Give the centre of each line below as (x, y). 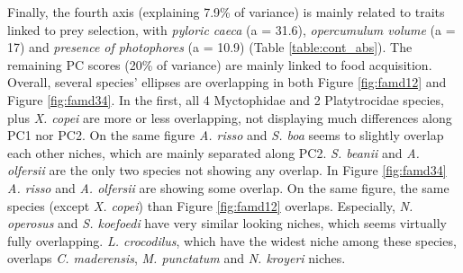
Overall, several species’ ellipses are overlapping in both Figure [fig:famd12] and (227, 82)
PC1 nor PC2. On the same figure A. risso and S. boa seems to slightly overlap (226, 135)
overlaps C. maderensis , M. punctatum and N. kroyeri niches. (177, 258)
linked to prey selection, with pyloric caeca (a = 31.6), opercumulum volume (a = (231, 29)
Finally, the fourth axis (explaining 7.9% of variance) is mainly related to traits (226, 12)
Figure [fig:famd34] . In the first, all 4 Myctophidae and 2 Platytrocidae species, (226, 99)
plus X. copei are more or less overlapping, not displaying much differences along (230, 117)
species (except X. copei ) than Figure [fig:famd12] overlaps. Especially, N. (210, 205)
